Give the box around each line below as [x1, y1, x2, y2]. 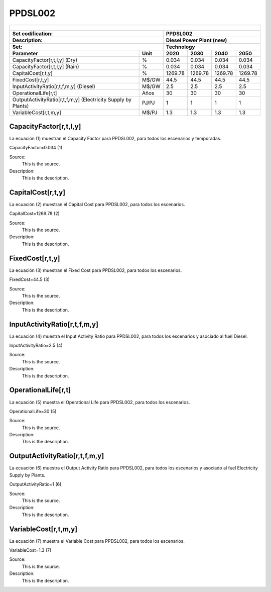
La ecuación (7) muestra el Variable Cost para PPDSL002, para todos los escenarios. [9, 538, 185, 544]
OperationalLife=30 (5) [9, 408, 57, 414]
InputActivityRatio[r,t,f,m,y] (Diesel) [12, 83, 95, 90]
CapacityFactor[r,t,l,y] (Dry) [12, 56, 78, 63]
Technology [166, 43, 195, 50]
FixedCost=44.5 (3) [9, 276, 50, 282]
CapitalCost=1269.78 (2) [9, 211, 60, 217]
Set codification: [12, 30, 53, 37]
